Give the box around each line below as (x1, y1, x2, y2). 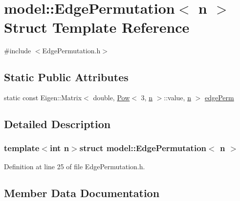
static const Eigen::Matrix (4, 92, 82, 103)
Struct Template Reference (4, 17, 190, 37)
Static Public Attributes (4, 69, 129, 85)
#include (4, 45, 31, 56)
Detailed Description (4, 116, 111, 132)
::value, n (164, 92, 191, 103)
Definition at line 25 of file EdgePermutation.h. (4, 161, 145, 171)
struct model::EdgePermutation (79, 142, 206, 154)
